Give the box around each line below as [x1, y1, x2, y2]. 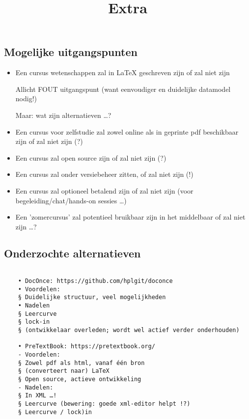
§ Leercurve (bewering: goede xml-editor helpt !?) [18, 400, 191, 408]
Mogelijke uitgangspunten [4, 44, 138, 59]
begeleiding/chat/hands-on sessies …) [15, 195, 127, 205]
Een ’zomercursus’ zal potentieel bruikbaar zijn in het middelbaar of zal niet [15, 212, 246, 222]
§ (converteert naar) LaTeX [18, 367, 110, 375]
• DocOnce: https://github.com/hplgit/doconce [18, 278, 173, 285]
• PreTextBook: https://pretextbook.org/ [18, 343, 155, 350]
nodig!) [15, 93, 37, 104]
